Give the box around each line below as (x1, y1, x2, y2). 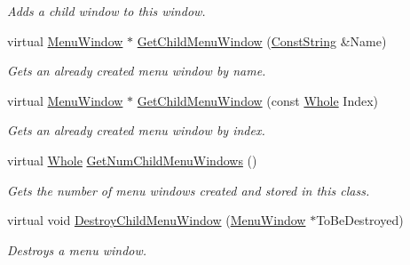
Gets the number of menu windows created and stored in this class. (7, 181, 370, 199)
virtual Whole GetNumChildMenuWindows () (7, 150, 257, 169)
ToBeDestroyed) (316, 211, 404, 229)
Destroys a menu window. (7, 240, 147, 259)
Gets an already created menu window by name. (7, 61, 266, 80)
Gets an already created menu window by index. (7, 121, 265, 140)
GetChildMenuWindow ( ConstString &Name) (137, 31, 387, 50)
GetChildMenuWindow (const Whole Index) (137, 91, 379, 109)
